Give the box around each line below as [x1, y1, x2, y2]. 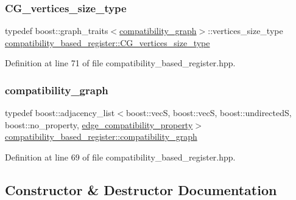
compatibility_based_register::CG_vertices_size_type [5, 36, 210, 49]
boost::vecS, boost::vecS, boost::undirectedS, [125, 106, 292, 119]
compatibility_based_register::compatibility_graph [5, 130, 197, 143]
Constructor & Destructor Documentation [5, 180, 277, 199]
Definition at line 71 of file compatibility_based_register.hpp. [5, 57, 236, 69]
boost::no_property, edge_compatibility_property [5, 118, 193, 131]
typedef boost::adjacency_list [5, 106, 115, 119]
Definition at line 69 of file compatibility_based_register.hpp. [5, 151, 236, 163]
